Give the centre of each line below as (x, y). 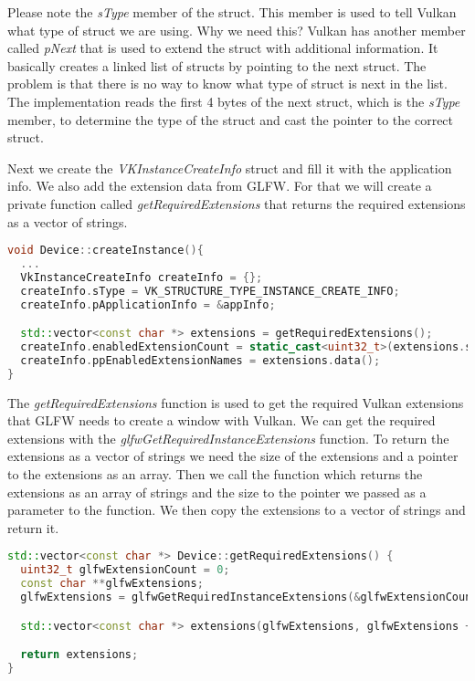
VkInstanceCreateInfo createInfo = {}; (142, 277)
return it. (33, 527)
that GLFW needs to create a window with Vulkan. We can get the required (222, 420)
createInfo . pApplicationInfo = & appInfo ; (148, 304)
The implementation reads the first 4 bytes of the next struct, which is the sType (234, 101)
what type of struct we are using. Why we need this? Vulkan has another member (237, 30)
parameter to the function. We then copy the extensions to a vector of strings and (237, 510)
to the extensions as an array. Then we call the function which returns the (215, 474)
